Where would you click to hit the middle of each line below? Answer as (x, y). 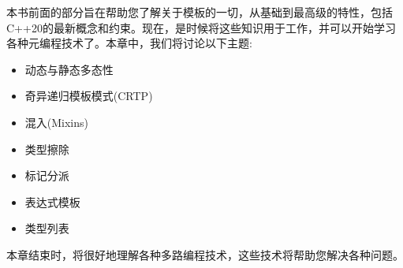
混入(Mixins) (57, 122)
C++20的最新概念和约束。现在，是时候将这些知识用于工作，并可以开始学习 (201, 27)
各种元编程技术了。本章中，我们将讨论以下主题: (129, 43)
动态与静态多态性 (69, 69)
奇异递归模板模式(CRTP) (89, 96)
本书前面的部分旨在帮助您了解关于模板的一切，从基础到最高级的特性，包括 (200, 12)
